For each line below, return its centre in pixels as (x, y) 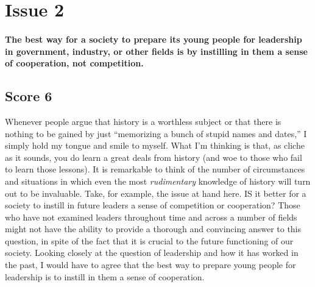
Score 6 (29, 96)
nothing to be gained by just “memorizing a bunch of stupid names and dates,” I (156, 133)
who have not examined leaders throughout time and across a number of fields (151, 217)
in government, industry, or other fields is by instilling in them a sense (156, 51)
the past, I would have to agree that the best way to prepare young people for (150, 265)
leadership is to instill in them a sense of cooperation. (105, 276)
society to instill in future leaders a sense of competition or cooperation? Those (153, 205)
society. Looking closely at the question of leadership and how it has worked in (152, 253)
